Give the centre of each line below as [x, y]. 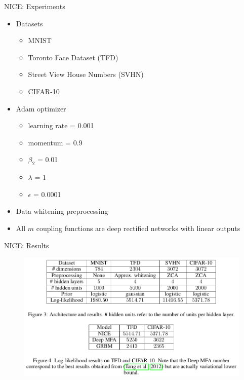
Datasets [29, 23]
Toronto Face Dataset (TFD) [73, 57]
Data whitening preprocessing [62, 211]
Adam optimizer [41, 108]
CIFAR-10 [44, 91]
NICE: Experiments [35, 6]
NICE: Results [27, 245]
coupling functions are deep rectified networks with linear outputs [138, 228]
